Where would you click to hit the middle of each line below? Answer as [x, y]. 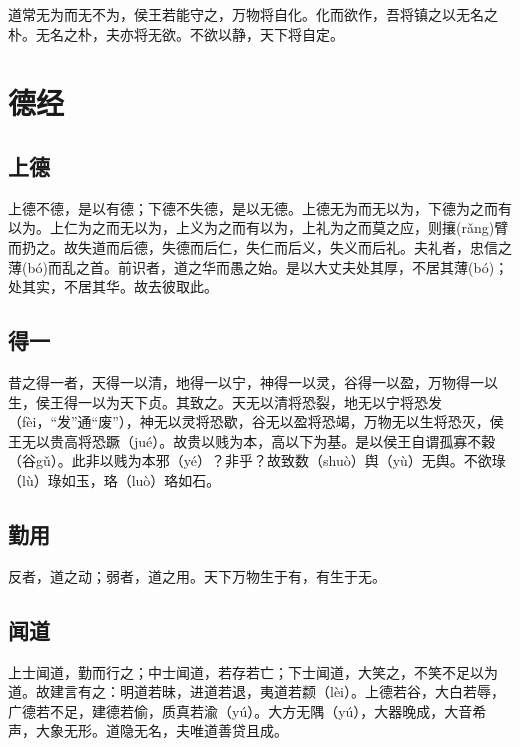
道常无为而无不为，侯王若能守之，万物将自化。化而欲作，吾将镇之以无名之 [253, 14]
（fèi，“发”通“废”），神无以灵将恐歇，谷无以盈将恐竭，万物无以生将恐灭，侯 [256, 421]
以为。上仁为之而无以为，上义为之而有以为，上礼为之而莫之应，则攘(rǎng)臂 [258, 227]
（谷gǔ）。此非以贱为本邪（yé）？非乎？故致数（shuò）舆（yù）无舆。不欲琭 [257, 460]
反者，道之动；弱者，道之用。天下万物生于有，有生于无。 [197, 575]
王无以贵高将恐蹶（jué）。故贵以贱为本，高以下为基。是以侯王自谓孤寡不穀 [252, 440]
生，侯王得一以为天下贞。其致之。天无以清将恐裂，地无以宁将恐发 [225, 401]
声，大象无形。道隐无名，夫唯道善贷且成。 [148, 730]
